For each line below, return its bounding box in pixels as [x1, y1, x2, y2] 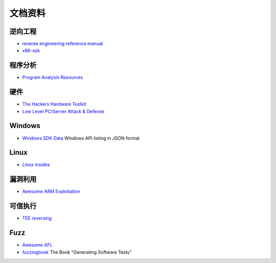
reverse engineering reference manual [22, 41, 103, 47]
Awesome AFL [22, 242, 53, 248]
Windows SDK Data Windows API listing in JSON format [22, 135, 140, 141]
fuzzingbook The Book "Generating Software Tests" [22, 249, 132, 255]
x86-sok [22, 47, 40, 54]
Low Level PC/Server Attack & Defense [22, 108, 105, 114]
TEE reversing [22, 215, 52, 221]
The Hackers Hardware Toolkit [22, 101, 86, 107]
